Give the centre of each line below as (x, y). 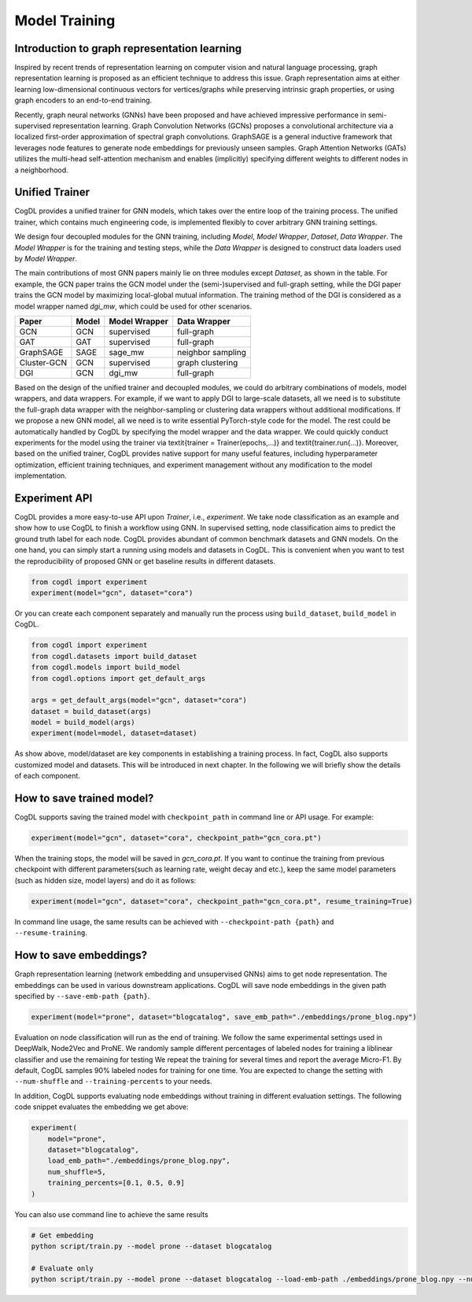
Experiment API (53, 498)
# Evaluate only (63, 1268)
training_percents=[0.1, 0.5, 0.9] (116, 1183)
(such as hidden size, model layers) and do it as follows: (105, 880)
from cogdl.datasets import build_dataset (114, 656)
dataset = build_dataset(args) (92, 711)
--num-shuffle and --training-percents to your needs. (113, 1082)
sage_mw (127, 352)
